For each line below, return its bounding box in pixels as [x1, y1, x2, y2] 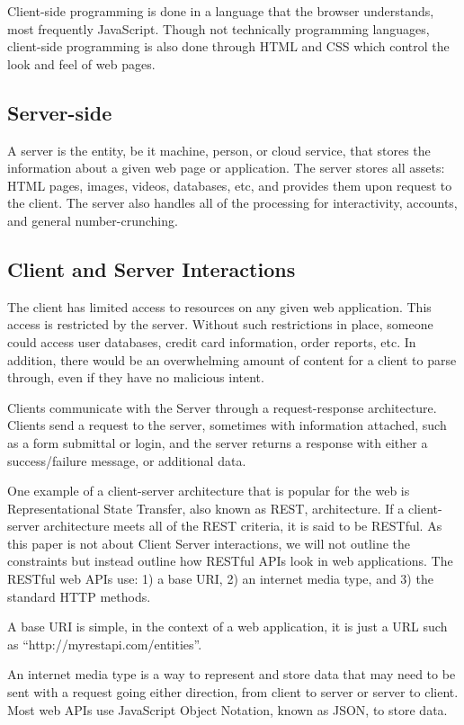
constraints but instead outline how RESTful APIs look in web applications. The [7, 551, 453, 570]
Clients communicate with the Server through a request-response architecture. [7, 398, 437, 416]
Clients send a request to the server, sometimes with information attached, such [7, 416, 447, 434]
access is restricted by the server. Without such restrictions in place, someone [7, 315, 433, 334]
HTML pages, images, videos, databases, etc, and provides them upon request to [7, 175, 452, 194]
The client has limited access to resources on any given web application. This [7, 297, 432, 316]
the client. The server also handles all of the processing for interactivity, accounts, [7, 193, 458, 212]
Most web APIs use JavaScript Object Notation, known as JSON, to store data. [7, 700, 448, 719]
